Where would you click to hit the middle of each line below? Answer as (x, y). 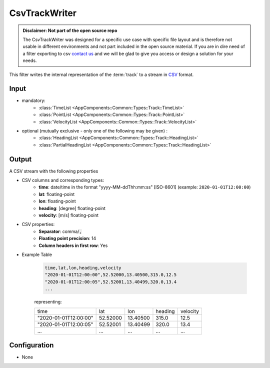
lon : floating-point (57, 201)
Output (20, 159)
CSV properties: (38, 224)
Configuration (31, 345)
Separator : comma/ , (60, 231)
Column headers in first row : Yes (73, 245)
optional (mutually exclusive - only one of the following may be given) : (94, 130)
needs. (30, 60)
